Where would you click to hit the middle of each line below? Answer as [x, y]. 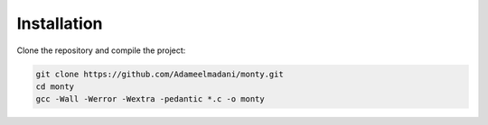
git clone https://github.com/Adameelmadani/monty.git [160, 74]
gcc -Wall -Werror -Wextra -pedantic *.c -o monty [150, 99]
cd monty [55, 86]
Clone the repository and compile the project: [101, 50]
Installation [60, 23]
